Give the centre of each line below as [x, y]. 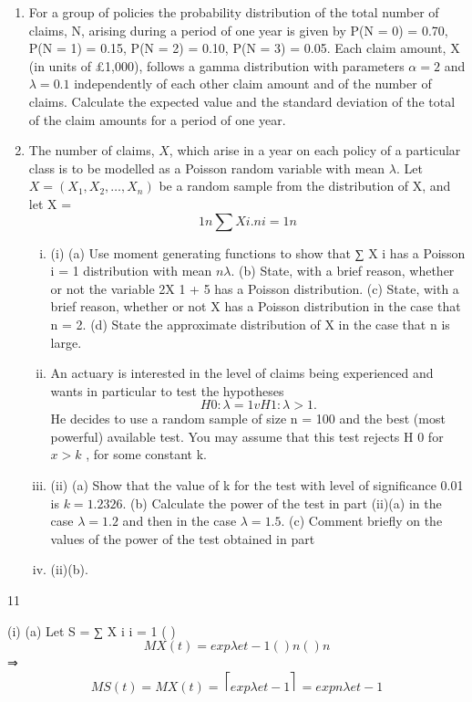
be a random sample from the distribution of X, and [305, 186]
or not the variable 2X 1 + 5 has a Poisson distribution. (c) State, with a [255, 288]
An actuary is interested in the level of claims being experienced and [242, 373]
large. [66, 342]
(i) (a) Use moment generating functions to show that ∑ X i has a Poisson [258, 252]
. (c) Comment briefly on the [362, 521]
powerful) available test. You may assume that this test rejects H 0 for [247, 436]
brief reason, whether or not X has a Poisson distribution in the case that [256, 306]
